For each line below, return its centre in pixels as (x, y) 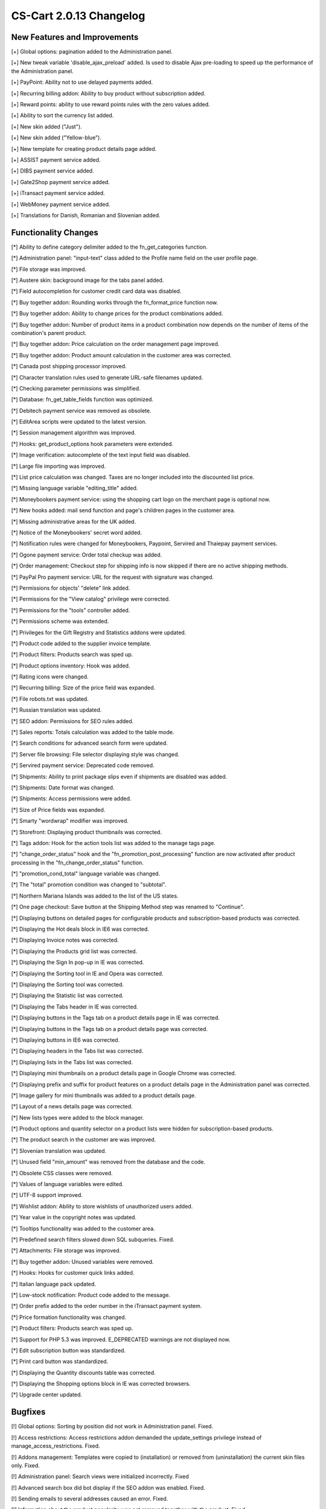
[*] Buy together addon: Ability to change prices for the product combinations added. (117, 313)
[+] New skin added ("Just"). (46, 126)
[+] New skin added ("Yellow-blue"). (56, 138)
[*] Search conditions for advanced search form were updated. (90, 743)
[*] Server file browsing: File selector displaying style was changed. (95, 754)
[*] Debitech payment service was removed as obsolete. (81, 410)
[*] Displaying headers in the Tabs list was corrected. (77, 1051)
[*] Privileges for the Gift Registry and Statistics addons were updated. (99, 632)
